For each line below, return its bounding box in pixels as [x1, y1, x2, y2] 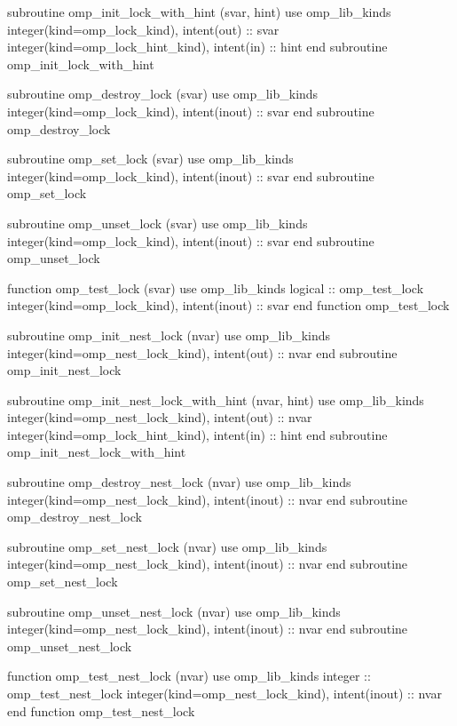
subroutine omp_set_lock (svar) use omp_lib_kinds [7, 149, 294, 168]
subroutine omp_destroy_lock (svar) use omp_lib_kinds [7, 84, 319, 103]
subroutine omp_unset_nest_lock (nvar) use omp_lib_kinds [7, 602, 341, 620]
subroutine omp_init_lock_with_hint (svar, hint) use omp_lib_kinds [7, 3, 391, 20]
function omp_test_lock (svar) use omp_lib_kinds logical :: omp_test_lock [7, 278, 424, 297]
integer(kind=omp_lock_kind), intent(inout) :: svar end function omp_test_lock [7, 296, 450, 315]
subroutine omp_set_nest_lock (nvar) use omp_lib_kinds [7, 537, 327, 555]
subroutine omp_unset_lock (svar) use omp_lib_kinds [7, 213, 308, 232]
